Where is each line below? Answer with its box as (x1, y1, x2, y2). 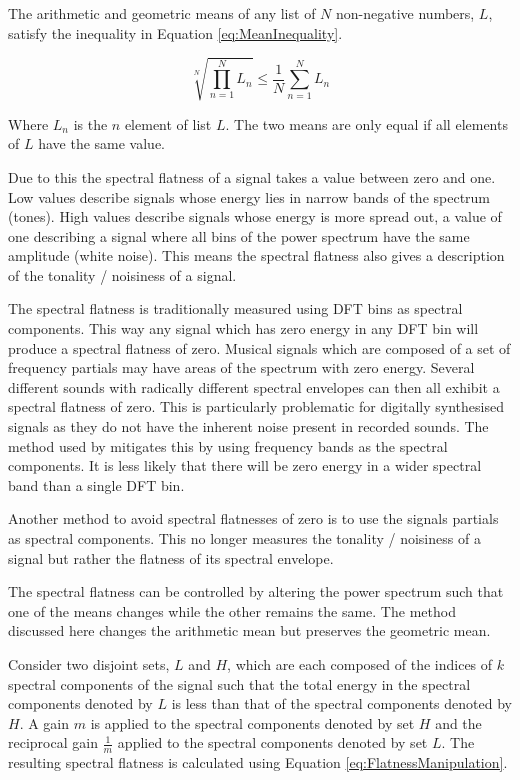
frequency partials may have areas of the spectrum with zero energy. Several (8, 357, 475, 378)
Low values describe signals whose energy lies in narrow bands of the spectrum (8, 186, 491, 207)
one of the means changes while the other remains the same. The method (8, 600, 456, 621)
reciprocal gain (8, 732, 98, 753)
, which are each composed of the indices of (227, 653, 493, 674)
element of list (124, 113, 212, 134)
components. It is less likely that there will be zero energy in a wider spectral (8, 455, 482, 476)
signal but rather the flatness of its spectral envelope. (8, 547, 334, 568)
